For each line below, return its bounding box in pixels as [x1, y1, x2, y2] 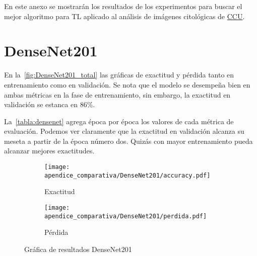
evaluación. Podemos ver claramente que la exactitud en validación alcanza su [4, 126, 244, 136]
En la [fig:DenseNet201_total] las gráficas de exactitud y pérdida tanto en [4, 69, 234, 80]
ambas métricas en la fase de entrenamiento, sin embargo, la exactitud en [4, 89, 231, 100]
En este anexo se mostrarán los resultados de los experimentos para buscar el [4, 1, 242, 11]
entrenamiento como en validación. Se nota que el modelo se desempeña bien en [4, 79, 250, 90]
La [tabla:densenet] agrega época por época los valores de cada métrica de [4, 116, 234, 126]
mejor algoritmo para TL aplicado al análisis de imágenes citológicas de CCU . [4, 11, 245, 21]
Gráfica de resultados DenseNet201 [24, 243, 132, 254]
